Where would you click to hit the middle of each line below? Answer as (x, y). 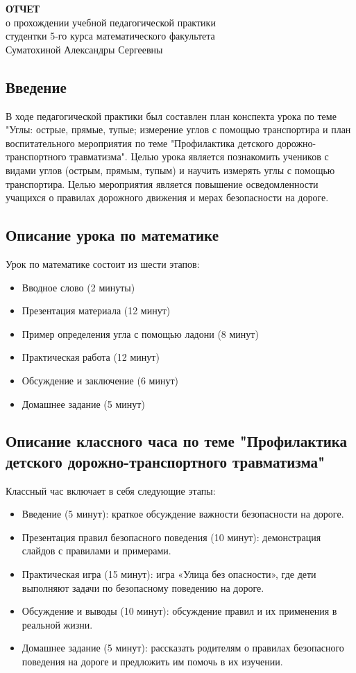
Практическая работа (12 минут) (91, 357)
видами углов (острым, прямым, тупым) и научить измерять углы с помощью (170, 170)
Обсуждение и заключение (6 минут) (100, 380)
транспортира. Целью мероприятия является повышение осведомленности (162, 184)
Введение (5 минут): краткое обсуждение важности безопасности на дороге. (183, 514)
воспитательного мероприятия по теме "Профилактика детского (140, 143)
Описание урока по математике (112, 235)
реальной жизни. (57, 624)
